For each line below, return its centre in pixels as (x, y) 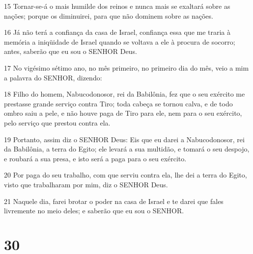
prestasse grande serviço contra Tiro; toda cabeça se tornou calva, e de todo (118, 103)
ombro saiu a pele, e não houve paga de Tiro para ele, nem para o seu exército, (123, 113)
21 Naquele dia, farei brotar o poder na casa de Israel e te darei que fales (114, 201)
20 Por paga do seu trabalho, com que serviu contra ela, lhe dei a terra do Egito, (126, 175)
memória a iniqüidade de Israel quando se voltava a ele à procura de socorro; (120, 41)
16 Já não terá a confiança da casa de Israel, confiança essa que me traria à (117, 32)
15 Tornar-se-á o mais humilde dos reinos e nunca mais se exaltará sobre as (117, 6)
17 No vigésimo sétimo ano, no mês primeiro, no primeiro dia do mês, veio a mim (126, 67)
